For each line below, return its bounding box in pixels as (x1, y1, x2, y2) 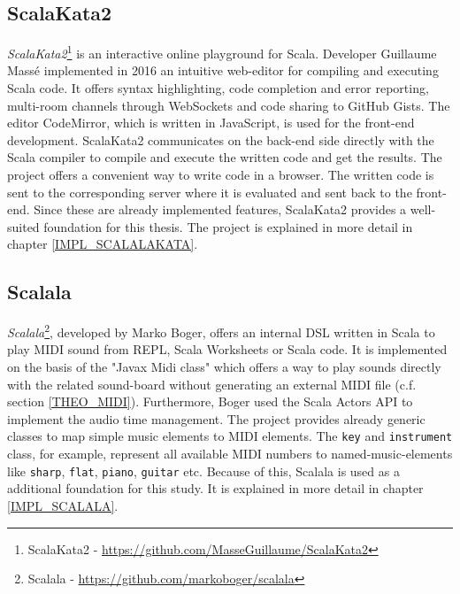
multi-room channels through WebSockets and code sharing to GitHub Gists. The (7, 96, 450, 114)
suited (7, 217, 40, 235)
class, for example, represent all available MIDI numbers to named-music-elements (7, 444, 453, 463)
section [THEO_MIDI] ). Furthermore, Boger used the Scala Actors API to (7, 392, 413, 411)
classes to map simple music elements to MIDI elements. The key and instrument (7, 427, 453, 445)
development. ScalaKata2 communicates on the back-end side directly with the (7, 130, 434, 149)
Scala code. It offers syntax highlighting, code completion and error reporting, (7, 79, 429, 97)
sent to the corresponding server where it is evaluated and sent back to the (7, 182, 412, 201)
